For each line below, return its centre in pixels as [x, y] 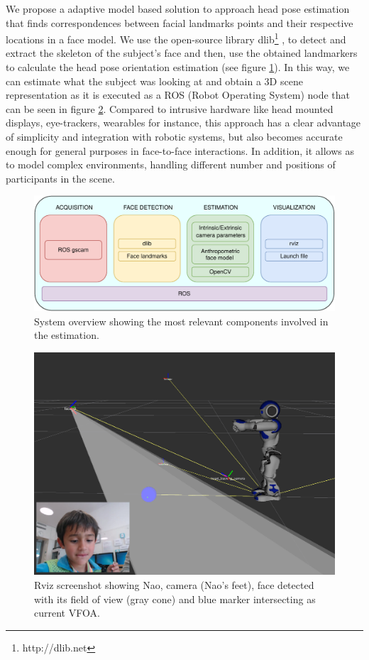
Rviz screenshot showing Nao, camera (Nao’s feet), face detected [174, 584]
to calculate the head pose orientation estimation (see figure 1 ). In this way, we [178, 67]
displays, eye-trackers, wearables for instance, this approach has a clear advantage [183, 123]
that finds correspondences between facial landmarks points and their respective [180, 22]
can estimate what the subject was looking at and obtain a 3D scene [154, 81]
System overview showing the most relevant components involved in [181, 321]
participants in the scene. [60, 178]
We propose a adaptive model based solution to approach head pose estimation [178, 9]
